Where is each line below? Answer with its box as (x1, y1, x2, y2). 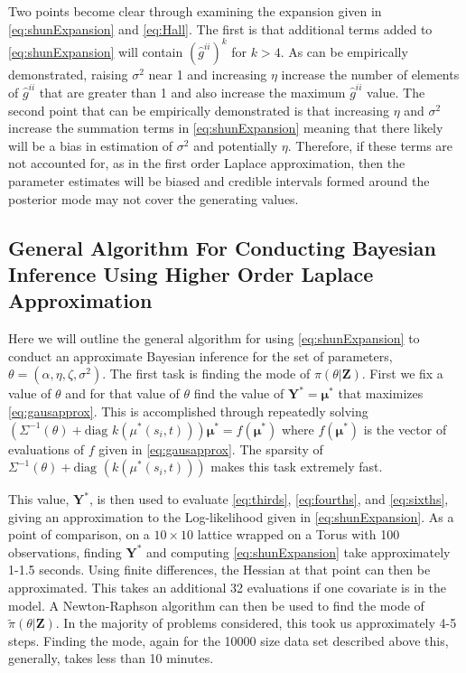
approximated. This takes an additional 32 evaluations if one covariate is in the (8, 578, 446, 597)
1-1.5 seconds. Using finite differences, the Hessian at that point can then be (8, 560, 431, 579)
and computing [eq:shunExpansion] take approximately (146, 542, 451, 561)
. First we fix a (361, 364, 443, 383)
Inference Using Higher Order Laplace (8, 259, 374, 287)
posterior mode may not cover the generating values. (8, 189, 299, 208)
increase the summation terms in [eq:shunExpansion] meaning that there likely (8, 118, 443, 137)
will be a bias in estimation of (8, 136, 173, 154)
